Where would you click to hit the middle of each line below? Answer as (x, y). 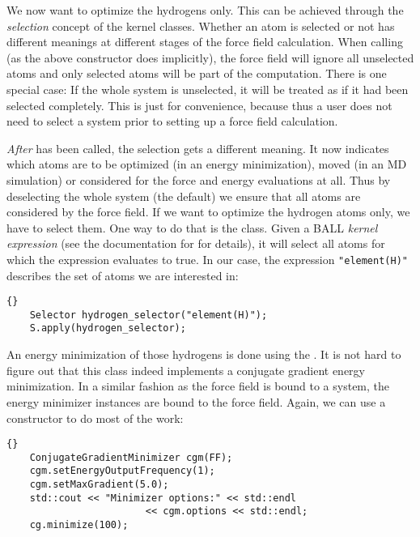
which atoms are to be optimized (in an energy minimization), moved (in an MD (207, 164)
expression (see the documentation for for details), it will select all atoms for (196, 243)
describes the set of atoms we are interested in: (123, 275)
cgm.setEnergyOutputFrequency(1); (122, 471)
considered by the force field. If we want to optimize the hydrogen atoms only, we (208, 212)
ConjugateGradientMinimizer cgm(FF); (131, 457)
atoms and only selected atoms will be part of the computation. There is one (197, 73)
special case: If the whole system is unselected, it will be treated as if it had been (208, 89)
